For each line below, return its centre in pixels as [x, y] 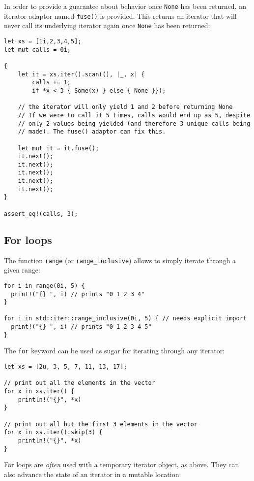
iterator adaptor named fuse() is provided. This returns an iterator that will [120, 16]
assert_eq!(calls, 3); [41, 214]
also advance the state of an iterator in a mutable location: [93, 474]
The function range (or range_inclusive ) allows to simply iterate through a [120, 260]
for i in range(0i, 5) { [44, 286]
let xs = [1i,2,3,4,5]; [43, 41]
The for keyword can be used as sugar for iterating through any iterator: [114, 351]
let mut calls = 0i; [38, 50]
